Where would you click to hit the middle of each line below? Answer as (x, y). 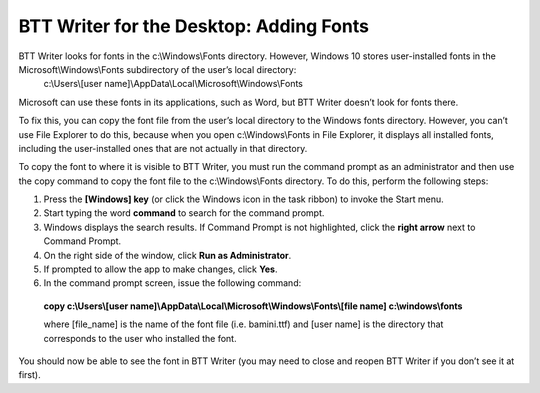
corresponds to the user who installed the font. (140, 338)
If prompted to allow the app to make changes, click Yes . (160, 269)
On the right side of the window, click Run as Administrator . (167, 255)
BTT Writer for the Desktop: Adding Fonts (194, 26)
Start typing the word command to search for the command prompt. (184, 213)
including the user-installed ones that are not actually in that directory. (163, 148)
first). (29, 375)
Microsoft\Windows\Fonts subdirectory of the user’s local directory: (157, 69)
